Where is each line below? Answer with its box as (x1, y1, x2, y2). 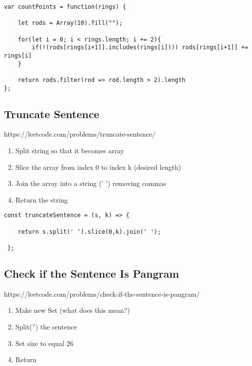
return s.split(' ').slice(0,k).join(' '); (18, 228, 161, 235)
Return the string (15, 194, 68, 204)
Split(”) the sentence (15, 322, 77, 332)
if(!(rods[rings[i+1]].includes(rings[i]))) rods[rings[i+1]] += (32, 44, 249, 51)
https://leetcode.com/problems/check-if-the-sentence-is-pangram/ (4, 288, 200, 299)
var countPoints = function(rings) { (4, 3, 126, 10)
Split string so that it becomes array (15, 145, 124, 156)
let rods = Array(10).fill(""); (18, 20, 123, 27)
